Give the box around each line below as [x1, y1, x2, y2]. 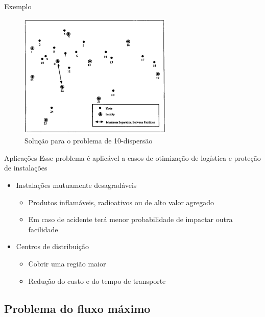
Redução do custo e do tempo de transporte [28, 275, 166, 286]
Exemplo [4, 1, 32, 11]
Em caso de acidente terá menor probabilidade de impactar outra [28, 214, 233, 225]
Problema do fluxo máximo [4, 300, 151, 316]
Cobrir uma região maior [28, 258, 106, 269]
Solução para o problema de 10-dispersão [25, 135, 153, 146]
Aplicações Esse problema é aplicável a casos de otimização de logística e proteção [4, 152, 261, 163]
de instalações [4, 162, 47, 173]
